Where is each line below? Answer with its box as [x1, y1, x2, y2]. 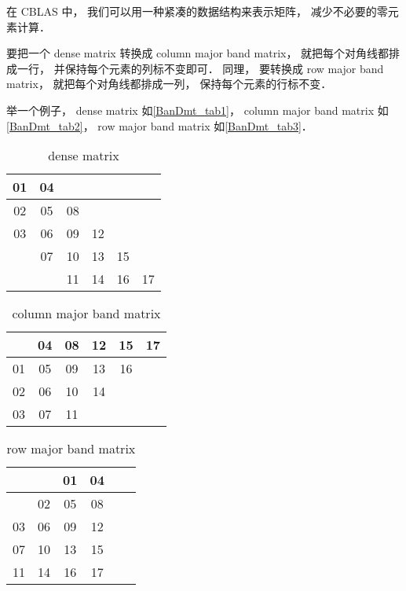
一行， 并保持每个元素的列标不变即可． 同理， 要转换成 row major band [16, 60, 384, 76]
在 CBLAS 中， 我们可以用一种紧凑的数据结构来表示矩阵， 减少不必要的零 [6, 3, 388, 19]
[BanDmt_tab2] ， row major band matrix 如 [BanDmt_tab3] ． [6, 117, 313, 134]
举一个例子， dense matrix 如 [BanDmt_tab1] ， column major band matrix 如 [6, 101, 389, 118]
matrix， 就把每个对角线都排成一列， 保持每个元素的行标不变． [6, 75, 332, 92]
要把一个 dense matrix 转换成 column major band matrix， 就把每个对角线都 [6, 45, 390, 61]
